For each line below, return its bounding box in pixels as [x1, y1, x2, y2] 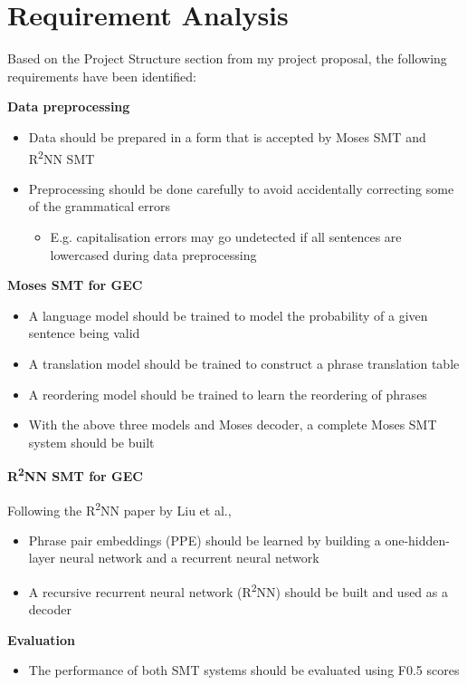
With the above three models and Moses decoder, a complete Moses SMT [28, 415, 437, 434]
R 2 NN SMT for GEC [7, 464, 143, 485]
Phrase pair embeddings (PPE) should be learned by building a [28, 530, 381, 549]
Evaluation [7, 630, 75, 649]
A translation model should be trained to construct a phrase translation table [28, 353, 460, 372]
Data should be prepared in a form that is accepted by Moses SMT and [28, 127, 426, 146]
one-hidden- [385, 530, 450, 549]
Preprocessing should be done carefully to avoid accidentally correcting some [28, 178, 454, 198]
